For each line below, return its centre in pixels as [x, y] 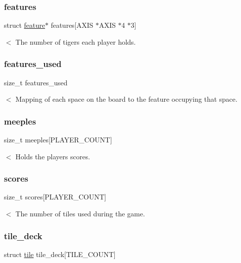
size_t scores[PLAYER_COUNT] [55, 197]
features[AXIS [72, 25]
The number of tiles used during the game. [80, 214]
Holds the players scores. [53, 156]
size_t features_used [36, 82]
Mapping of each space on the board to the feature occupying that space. [126, 99]
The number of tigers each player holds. [76, 41]
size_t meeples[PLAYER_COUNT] [58, 140]
